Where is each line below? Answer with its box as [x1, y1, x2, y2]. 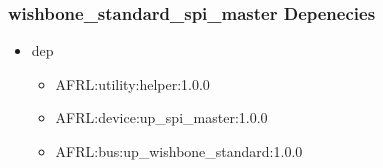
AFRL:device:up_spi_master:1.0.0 [55, 107, 268, 128]
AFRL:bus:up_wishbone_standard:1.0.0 [55, 141, 303, 161]
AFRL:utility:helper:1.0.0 [55, 73, 210, 94]
